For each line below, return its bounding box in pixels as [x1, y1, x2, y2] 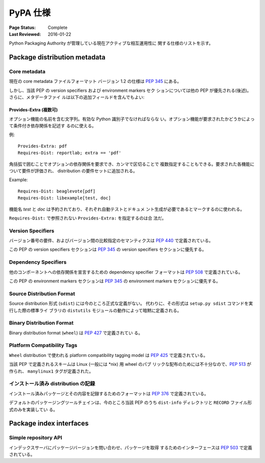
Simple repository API [9, 435, 62, 441]
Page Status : [9, 25, 36, 30]
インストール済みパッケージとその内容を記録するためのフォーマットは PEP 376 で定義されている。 [9, 390, 209, 396]
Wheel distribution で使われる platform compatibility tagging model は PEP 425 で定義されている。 [9, 352, 208, 358]
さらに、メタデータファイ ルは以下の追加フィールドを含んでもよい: [9, 94, 145, 100]
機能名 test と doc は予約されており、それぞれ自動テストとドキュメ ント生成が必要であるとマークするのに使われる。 [9, 206, 245, 212]
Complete [48, 25, 68, 30]
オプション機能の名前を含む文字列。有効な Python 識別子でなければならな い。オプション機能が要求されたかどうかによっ [9, 116, 255, 122]
